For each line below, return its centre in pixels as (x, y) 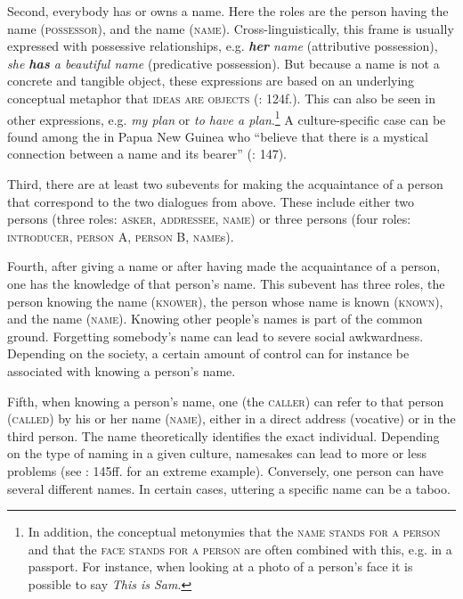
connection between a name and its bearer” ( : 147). (147, 154)
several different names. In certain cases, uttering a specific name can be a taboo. (229, 488)
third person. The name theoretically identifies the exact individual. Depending (223, 435)
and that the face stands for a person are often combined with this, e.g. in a (240, 549)
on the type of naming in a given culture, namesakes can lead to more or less (217, 453)
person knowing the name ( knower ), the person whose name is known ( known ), (225, 301)
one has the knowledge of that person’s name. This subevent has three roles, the (226, 283)
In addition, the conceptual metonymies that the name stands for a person (234, 532)
